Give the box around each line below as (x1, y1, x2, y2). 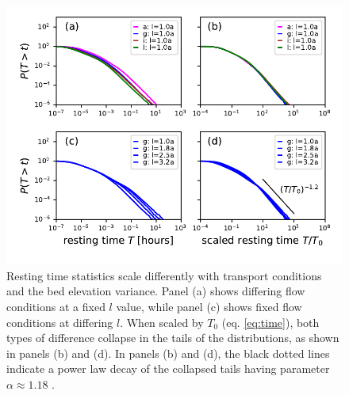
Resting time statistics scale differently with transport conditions (6, 267, 322, 283)
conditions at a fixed (6, 298, 105, 314)
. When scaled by (120, 313, 204, 330)
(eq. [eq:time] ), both (221, 313, 320, 330)
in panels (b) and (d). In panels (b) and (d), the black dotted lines (6, 344, 330, 361)
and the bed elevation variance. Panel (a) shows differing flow (6, 283, 305, 299)
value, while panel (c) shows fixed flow (116, 298, 302, 314)
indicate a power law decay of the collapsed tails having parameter (6, 360, 330, 377)
